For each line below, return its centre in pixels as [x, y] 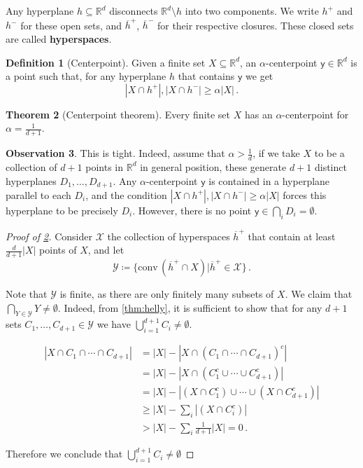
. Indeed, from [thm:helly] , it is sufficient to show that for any [190, 307]
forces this [305, 194]
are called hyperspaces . [59, 38]
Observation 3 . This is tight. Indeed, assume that [115, 153]
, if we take [276, 153]
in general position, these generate [213, 166]
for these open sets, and [71, 25]
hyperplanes [31, 180]
